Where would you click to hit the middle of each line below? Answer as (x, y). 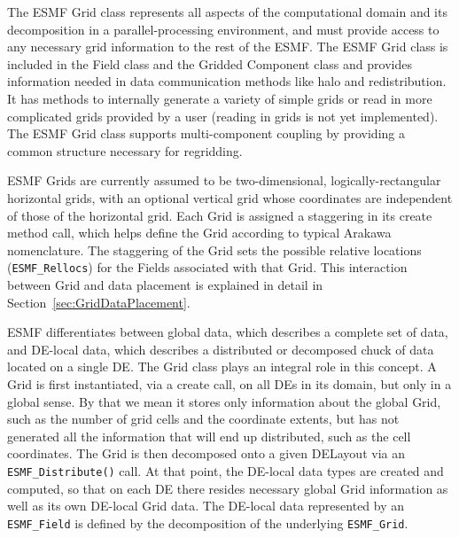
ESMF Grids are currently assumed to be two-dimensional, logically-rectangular (224, 180)
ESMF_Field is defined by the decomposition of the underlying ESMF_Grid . (208, 522)
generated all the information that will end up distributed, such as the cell (209, 436)
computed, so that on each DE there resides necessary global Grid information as (228, 488)
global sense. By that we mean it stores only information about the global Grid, (224, 401)
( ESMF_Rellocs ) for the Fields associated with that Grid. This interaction (207, 267)
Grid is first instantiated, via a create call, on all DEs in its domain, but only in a (229, 383)
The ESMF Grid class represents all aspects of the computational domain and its (227, 12)
